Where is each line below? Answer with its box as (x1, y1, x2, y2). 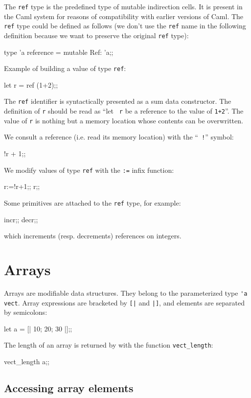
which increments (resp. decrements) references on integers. (4, 231, 182, 241)
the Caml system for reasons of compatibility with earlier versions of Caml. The (4, 11, 244, 21)
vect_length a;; (4, 356, 49, 366)
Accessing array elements (4, 380, 134, 395)
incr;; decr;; (4, 214, 38, 224)
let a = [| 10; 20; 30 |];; (4, 323, 72, 333)
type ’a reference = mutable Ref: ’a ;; (4, 47, 114, 57)
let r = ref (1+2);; (4, 79, 58, 90)
